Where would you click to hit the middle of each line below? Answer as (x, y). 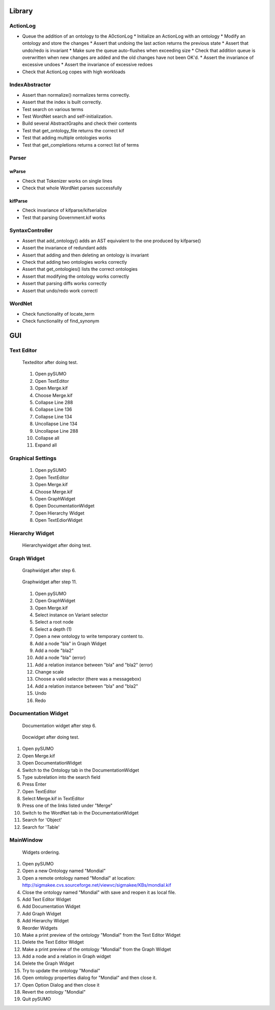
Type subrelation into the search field (61, 777)
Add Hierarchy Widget (45, 921)
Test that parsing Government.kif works (64, 217)
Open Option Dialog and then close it (61, 985)
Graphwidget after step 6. (49, 570)
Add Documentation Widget (51, 907)
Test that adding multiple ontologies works (67, 138)
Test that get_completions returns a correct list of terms (81, 145)
